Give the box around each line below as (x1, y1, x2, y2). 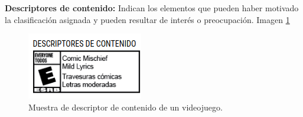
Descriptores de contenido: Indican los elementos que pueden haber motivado (5, 2, 299, 14)
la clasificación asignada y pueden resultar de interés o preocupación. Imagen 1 (5, 13, 290, 25)
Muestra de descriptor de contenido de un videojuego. (28, 100, 223, 113)
